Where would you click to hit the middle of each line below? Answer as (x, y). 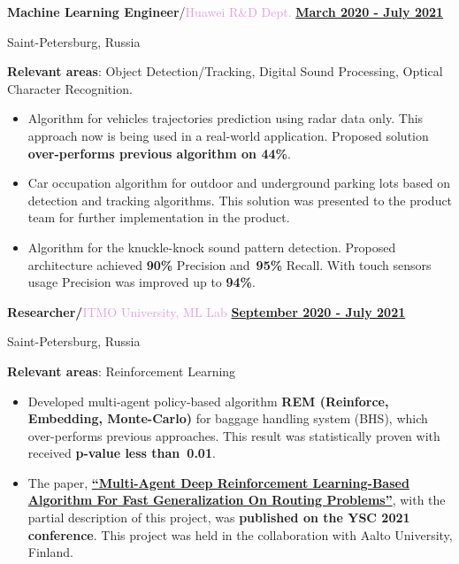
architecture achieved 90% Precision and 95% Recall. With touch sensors (229, 264)
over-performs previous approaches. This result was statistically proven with (234, 435)
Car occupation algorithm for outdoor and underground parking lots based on (239, 183)
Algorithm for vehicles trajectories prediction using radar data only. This (226, 118)
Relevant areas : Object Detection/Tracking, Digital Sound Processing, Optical (225, 71)
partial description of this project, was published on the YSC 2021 (219, 518)
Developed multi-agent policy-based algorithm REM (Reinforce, (208, 401)
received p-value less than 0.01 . (122, 453)
